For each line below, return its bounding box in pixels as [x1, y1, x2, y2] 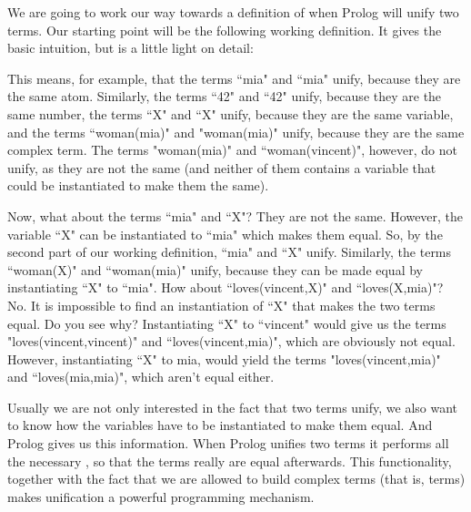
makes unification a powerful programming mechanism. [7, 486, 315, 506]
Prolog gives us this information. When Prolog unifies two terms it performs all [7, 434, 449, 453]
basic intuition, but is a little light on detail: [7, 38, 254, 57]
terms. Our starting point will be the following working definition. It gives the [7, 20, 442, 39]
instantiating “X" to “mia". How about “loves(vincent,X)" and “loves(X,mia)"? [7, 278, 444, 297]
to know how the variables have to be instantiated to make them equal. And [7, 415, 433, 435]
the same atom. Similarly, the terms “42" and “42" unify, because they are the [7, 87, 442, 106]
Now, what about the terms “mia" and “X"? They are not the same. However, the [7, 206, 464, 225]
